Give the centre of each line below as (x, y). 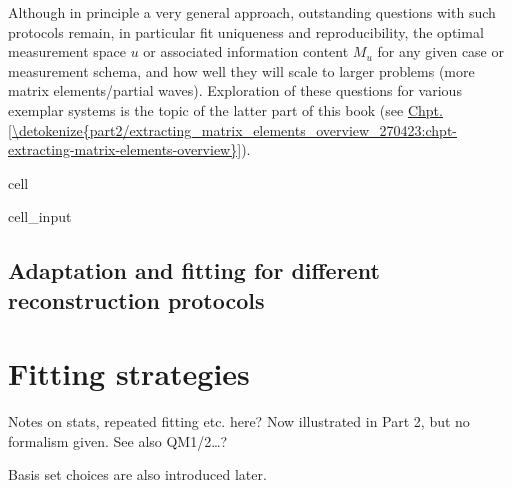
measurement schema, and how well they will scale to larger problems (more (241, 70)
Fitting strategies (129, 373)
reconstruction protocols (136, 299)
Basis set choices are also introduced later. (137, 474)
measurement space (67, 51)
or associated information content (246, 51)
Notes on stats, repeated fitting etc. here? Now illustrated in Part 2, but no (239, 421)
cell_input (40, 216)
